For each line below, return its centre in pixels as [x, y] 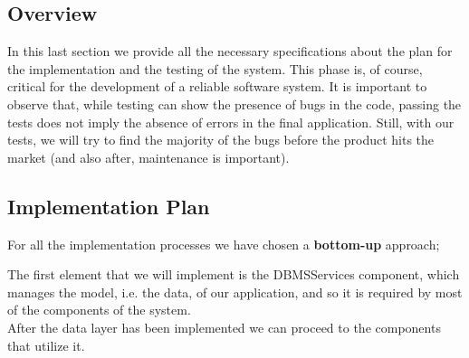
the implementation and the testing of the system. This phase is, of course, [215, 68]
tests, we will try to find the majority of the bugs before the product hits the [221, 140]
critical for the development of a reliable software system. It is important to [217, 86]
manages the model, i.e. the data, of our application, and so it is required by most [235, 292]
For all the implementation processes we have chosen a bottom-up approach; [224, 244]
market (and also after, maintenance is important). [148, 157]
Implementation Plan [109, 206]
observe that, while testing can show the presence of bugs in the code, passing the [234, 104]
